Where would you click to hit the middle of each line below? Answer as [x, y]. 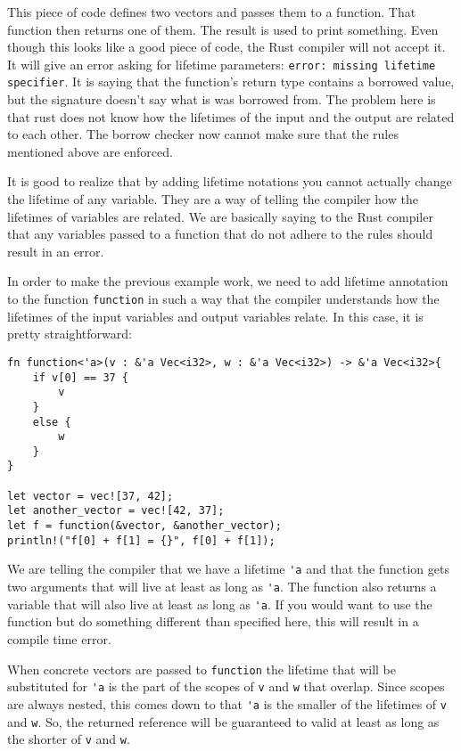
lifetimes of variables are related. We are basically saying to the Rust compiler [220, 216]
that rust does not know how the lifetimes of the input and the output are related [231, 116]
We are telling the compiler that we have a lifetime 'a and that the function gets [228, 569]
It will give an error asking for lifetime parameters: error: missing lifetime [222, 64]
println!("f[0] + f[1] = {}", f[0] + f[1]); [141, 540]
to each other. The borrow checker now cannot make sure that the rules [203, 134]
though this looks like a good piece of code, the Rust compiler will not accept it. [226, 47]
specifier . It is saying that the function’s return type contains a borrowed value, [231, 82]
